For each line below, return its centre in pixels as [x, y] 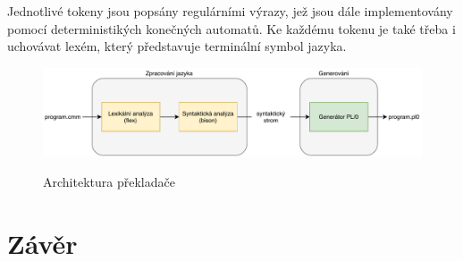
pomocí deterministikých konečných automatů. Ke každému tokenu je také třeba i [231, 28]
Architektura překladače [109, 181]
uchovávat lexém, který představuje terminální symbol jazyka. [177, 46]
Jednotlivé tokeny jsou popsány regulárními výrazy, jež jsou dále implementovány [230, 11]
